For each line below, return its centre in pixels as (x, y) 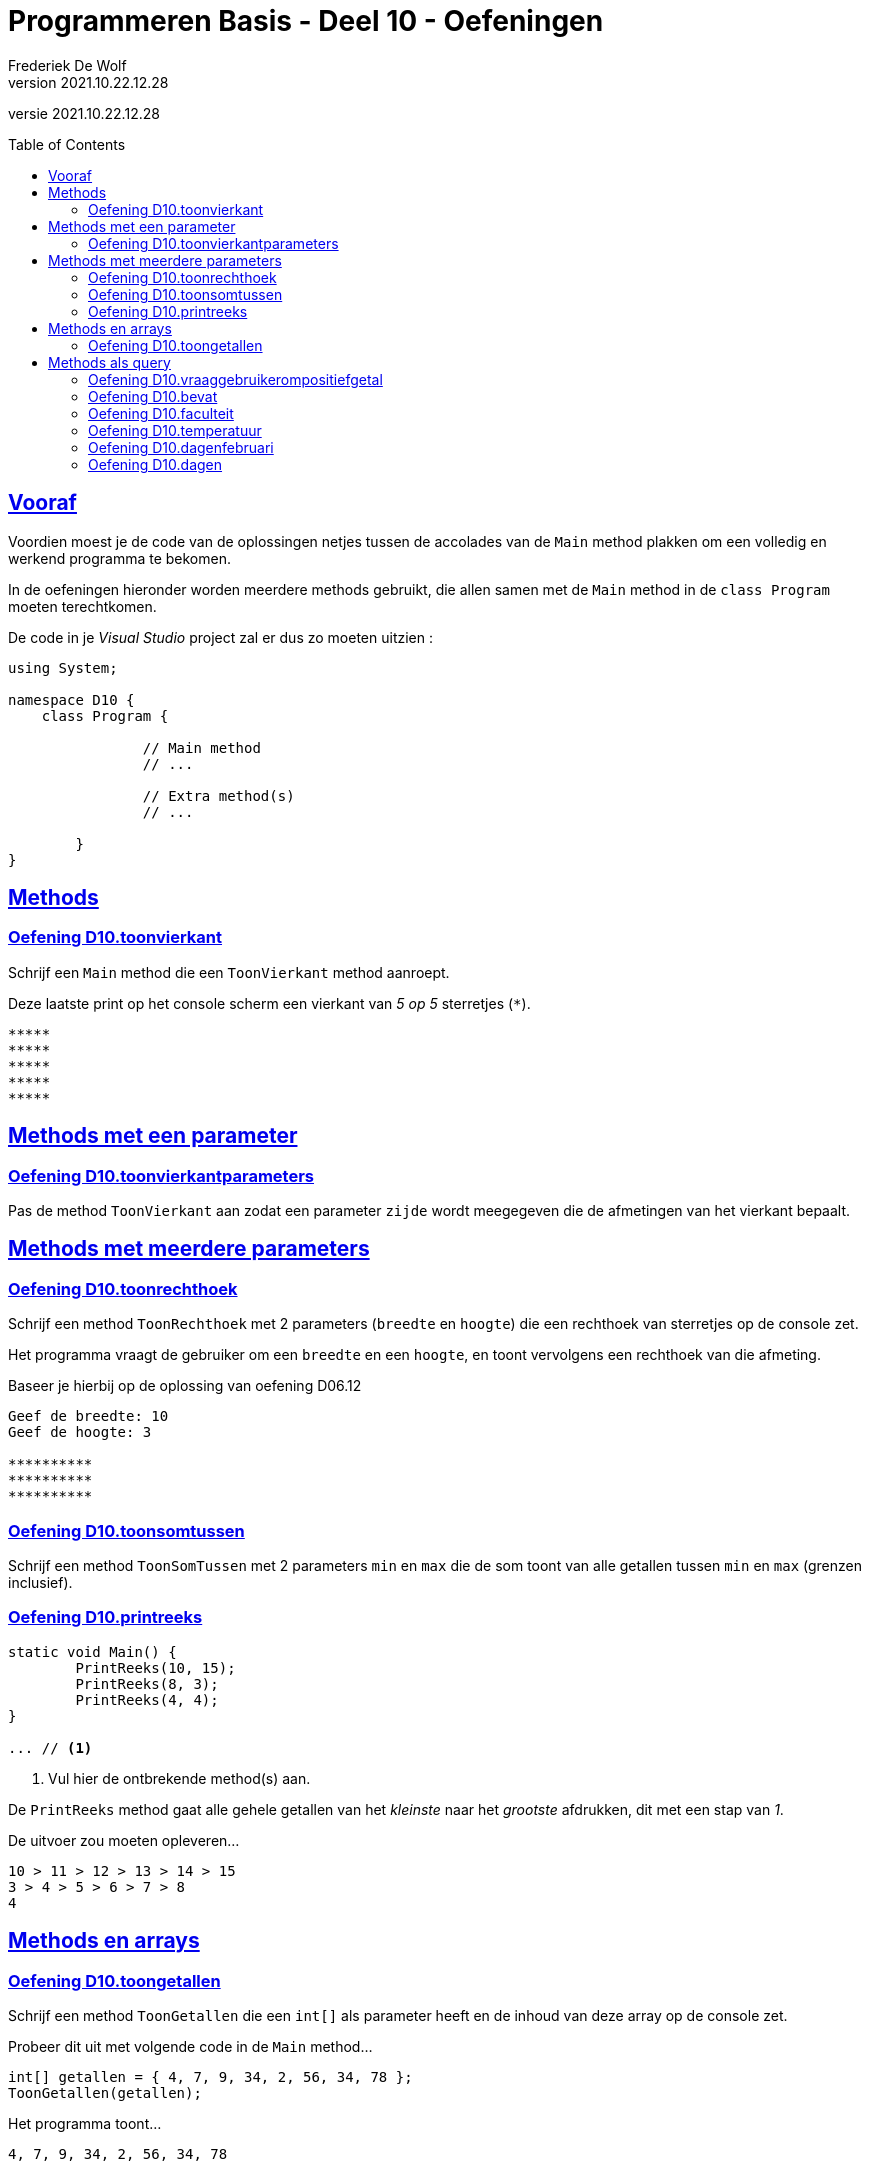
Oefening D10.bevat (153, 396)
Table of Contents (67, 144)
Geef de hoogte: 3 (80, 1432)
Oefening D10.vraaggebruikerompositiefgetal (235, 379)
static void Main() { (92, 1651)
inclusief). (40, 1582)
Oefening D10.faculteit (161, 413)
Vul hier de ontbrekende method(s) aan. (179, 1778)
